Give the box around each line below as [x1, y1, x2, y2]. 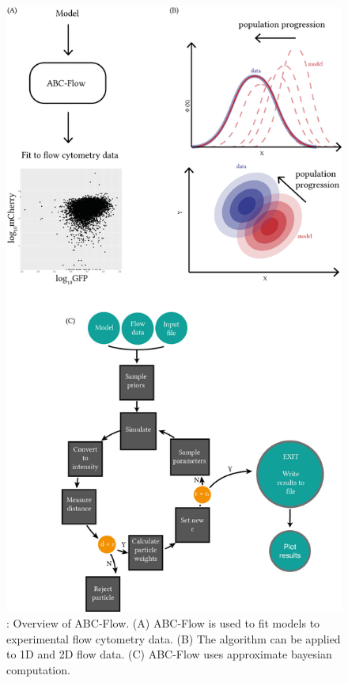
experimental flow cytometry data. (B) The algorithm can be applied [6, 630, 341, 647]
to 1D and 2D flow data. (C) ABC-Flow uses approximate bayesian [6, 646, 332, 662]
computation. [6, 661, 70, 677]
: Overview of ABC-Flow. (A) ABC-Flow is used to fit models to [6, 614, 320, 631]
